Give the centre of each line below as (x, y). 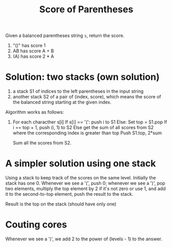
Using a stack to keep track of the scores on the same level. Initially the (81, 178)
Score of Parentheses (86, 9)
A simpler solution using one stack (81, 164)
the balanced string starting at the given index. (62, 102)
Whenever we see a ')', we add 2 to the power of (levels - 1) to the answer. (84, 239)
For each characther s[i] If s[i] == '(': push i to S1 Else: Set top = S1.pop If (90, 122)
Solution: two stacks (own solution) (83, 77)
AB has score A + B (33, 51)
